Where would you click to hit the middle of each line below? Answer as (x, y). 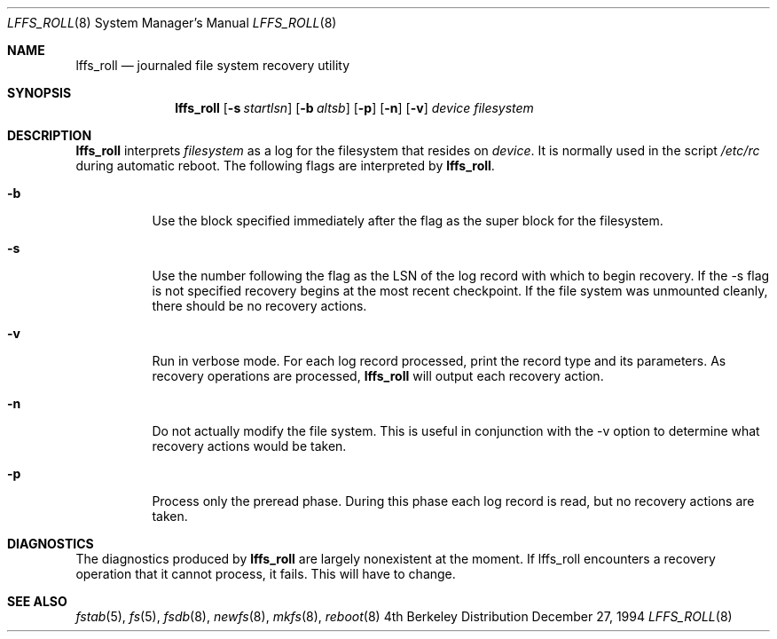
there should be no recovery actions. (259, 306)
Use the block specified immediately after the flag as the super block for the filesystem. (408, 221)
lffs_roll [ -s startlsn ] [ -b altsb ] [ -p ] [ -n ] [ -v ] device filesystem (354, 108)
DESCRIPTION (50, 135)
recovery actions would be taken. (249, 446)
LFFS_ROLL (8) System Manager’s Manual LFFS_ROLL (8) (172, 23)
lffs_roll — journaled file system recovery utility (213, 65)
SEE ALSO (37, 601)
